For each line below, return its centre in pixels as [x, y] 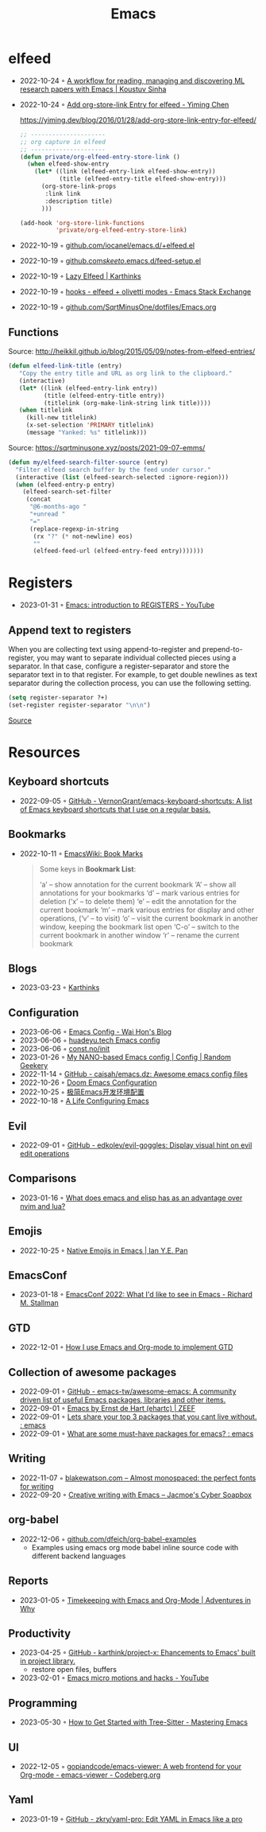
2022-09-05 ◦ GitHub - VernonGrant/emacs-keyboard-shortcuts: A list [136, 801]
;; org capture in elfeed [62, 142]
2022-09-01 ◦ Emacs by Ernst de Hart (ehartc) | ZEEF [108, 1409]
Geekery [34, 1066]
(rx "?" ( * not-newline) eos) [83, 536]
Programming [43, 1703]
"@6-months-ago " [58, 507]
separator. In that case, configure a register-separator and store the [119, 666]
